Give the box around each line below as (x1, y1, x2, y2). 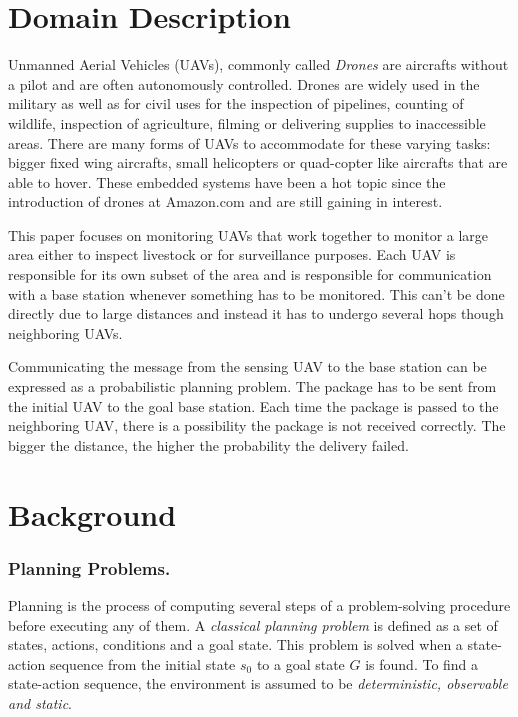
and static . (8, 692, 73, 713)
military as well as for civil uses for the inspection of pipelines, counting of (8, 93, 464, 114)
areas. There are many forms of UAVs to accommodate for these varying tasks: (8, 132, 491, 153)
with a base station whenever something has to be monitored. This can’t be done (8, 283, 505, 304)
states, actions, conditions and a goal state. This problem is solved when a (8, 634, 463, 655)
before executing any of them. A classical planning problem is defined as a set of (8, 614, 498, 635)
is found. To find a (365, 653, 479, 674)
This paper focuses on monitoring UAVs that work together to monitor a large (8, 224, 489, 245)
